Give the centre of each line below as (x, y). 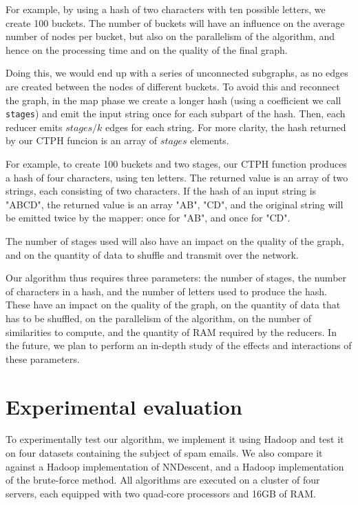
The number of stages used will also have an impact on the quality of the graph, (175, 240)
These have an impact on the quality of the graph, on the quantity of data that (173, 305)
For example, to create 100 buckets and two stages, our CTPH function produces (176, 164)
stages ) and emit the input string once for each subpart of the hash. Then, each (176, 113)
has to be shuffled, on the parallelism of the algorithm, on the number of (159, 318)
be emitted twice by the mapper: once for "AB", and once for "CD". (148, 218)
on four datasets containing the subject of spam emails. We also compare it (164, 453)
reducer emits (34, 127)
